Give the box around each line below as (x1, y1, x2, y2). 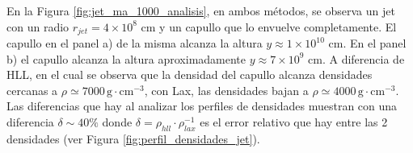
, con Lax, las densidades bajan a (144, 81, 309, 98)
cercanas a (6, 81, 58, 98)
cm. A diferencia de (308, 50, 405, 67)
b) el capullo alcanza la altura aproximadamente (6, 50, 247, 67)
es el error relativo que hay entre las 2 (200, 114, 388, 130)
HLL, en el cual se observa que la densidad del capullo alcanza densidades (6, 66, 373, 83)
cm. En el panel (328, 35, 407, 52)
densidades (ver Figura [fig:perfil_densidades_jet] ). (6, 130, 260, 147)
